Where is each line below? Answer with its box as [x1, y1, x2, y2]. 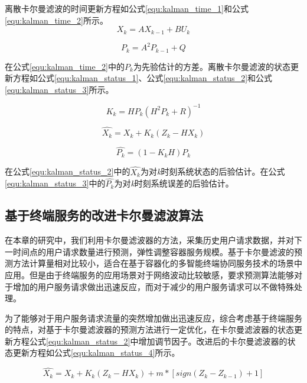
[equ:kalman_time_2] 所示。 [5, 14, 109, 26]
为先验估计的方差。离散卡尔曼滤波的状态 [133, 60, 290, 72]
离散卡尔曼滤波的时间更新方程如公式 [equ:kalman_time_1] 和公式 [5, 2, 249, 14]
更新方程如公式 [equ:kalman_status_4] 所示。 [12, 346, 180, 359]
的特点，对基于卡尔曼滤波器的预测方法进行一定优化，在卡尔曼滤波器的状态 [5, 323, 294, 336]
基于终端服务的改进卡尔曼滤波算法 [5, 206, 203, 224]
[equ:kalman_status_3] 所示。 [5, 83, 114, 95]
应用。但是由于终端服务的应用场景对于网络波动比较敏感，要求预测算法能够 [5, 268, 294, 281]
